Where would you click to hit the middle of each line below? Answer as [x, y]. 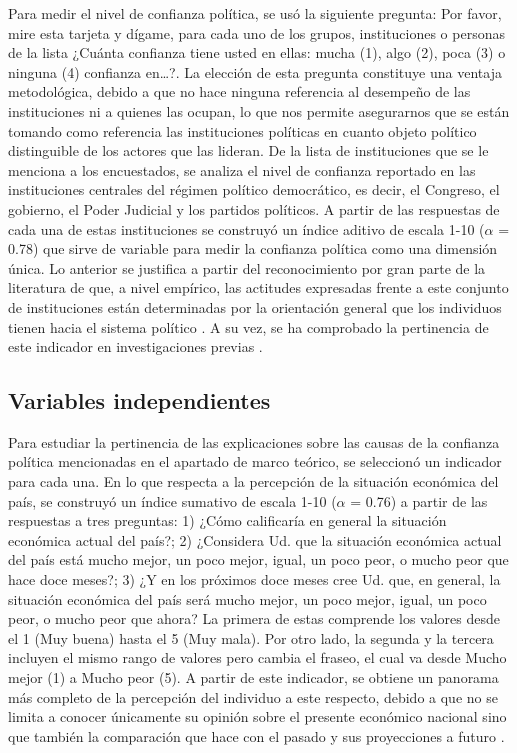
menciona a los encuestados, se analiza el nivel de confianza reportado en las [242, 169]
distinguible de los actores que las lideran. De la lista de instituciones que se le [248, 150]
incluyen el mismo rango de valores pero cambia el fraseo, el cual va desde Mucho [257, 657]
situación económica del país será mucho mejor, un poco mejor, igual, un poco [247, 598]
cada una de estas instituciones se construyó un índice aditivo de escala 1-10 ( [246, 228]
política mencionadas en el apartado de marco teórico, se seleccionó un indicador [255, 461]
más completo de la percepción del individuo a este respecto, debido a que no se [253, 696]
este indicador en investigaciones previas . [135, 346]
